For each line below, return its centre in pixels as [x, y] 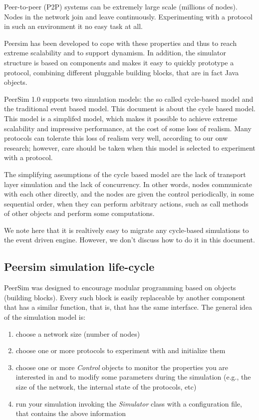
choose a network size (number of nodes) [78, 333]
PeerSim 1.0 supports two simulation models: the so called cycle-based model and [129, 99]
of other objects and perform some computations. [79, 213]
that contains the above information [71, 413]
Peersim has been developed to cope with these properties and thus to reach [121, 43]
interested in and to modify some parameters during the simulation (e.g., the [133, 377]
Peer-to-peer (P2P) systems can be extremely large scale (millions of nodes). [121, 6]
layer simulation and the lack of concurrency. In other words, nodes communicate [128, 184]
